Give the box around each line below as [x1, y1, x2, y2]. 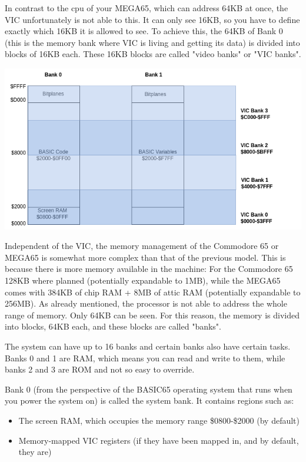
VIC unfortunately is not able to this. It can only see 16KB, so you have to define [5, 13, 300, 25]
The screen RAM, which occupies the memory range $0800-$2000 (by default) [18, 414, 300, 426]
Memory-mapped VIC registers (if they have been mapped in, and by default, [18, 434, 299, 446]
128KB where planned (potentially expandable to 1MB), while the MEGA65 [5, 274, 281, 287]
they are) [18, 446, 52, 458]
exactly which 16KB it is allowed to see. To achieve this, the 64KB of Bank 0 [5, 25, 283, 37]
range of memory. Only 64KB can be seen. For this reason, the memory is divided [5, 308, 300, 321]
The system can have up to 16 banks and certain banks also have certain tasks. [5, 340, 291, 353]
